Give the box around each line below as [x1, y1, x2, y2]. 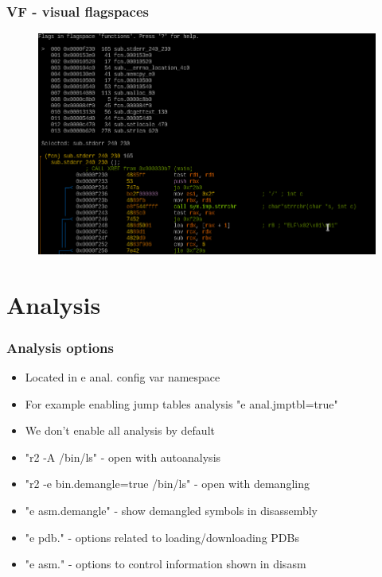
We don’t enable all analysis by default [25, 422, 215, 439]
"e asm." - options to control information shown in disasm [25, 556, 306, 572]
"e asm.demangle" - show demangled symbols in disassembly [25, 501, 318, 518]
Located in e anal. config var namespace [25, 368, 220, 385]
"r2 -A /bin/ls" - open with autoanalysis [25, 448, 221, 465]
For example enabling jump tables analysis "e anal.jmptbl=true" [25, 395, 338, 412]
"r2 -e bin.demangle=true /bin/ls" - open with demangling [25, 475, 310, 492]
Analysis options [6, 337, 114, 357]
